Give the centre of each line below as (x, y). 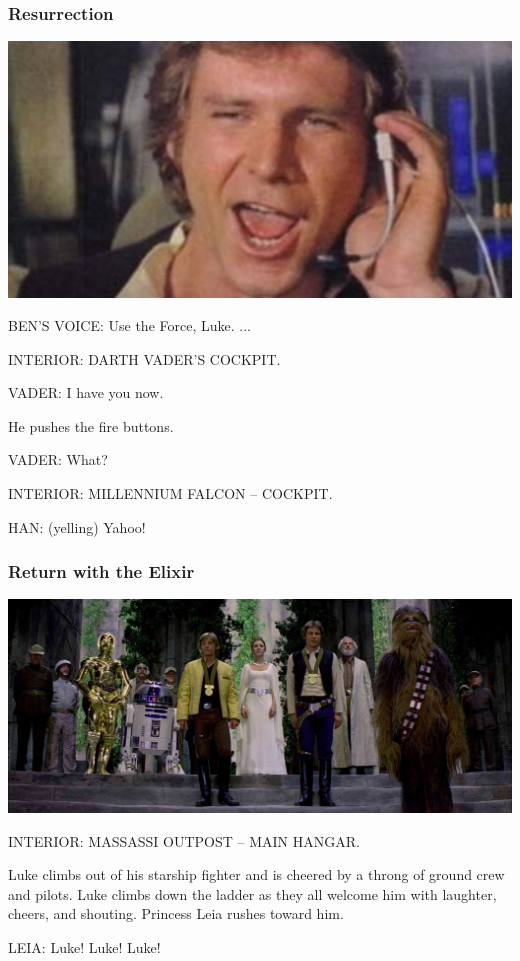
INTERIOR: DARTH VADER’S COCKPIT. (144, 358)
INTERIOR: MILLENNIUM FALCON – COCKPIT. (170, 493)
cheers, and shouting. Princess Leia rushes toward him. (176, 913)
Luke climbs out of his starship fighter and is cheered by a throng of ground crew (256, 874)
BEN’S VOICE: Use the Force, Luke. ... (129, 325)
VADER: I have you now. (86, 392)
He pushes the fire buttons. (91, 425)
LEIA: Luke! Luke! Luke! (84, 947)
